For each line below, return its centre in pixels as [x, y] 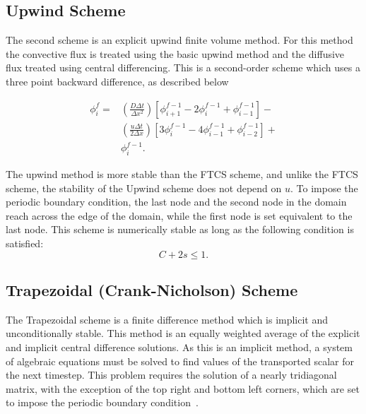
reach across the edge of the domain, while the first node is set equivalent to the [179, 215]
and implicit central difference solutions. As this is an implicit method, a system [179, 347]
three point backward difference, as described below [117, 81]
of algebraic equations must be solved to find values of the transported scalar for [180, 361]
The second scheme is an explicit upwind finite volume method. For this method [179, 40]
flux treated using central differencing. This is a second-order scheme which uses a [183, 67]
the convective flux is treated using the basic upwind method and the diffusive [175, 53]
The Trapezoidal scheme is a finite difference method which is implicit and [167, 319]
